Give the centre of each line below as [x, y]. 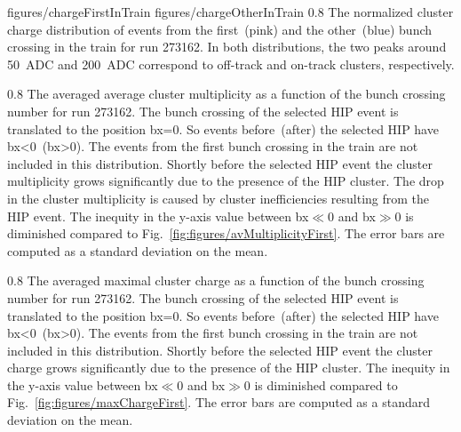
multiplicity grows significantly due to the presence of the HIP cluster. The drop [226, 181]
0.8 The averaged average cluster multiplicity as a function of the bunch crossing [227, 94]
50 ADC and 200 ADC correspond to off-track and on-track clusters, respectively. [231, 64]
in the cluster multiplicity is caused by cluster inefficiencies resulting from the [219, 198]
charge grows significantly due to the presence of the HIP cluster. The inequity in [229, 368]
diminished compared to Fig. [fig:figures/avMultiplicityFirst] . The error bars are [226, 233]
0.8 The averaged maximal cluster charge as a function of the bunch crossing [216, 280]
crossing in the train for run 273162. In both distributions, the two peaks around [227, 47]
